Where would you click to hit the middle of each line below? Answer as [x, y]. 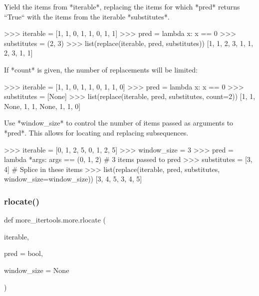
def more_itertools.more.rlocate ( [55, 220]
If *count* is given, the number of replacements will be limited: [101, 69]
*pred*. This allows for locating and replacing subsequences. [96, 132]
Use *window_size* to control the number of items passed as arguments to [119, 123]
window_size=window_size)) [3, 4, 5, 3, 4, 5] [73, 179]
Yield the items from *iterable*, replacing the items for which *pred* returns [122, 6]
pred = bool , [23, 253]
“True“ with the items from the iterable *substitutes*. [87, 16]
